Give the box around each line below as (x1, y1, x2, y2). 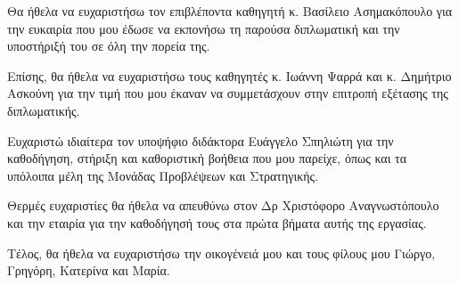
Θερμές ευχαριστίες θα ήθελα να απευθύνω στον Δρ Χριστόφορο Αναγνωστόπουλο (7, 196, 439, 215)
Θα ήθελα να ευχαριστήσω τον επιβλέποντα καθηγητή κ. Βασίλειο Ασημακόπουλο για (7, 2, 453, 20)
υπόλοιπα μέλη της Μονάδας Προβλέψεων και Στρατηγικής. (7, 166, 319, 184)
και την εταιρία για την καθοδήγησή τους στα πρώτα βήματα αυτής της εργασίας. (7, 213, 427, 232)
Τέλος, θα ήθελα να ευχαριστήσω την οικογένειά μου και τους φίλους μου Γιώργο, (7, 243, 436, 262)
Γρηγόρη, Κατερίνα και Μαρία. (7, 261, 170, 280)
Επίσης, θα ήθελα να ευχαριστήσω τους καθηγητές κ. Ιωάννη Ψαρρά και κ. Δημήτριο (7, 66, 452, 85)
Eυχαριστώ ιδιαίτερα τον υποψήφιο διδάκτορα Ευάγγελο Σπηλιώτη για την (7, 131, 394, 150)
